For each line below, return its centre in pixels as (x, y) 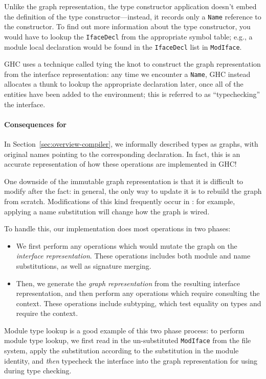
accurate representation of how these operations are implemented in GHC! (120, 164)
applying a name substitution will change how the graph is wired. (107, 211)
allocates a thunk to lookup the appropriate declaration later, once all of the (124, 84)
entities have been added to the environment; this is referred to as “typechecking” (132, 94)
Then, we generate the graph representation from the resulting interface (128, 283)
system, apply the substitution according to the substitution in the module (121, 351)
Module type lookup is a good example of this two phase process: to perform (124, 330)
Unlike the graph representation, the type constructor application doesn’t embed (130, 6)
